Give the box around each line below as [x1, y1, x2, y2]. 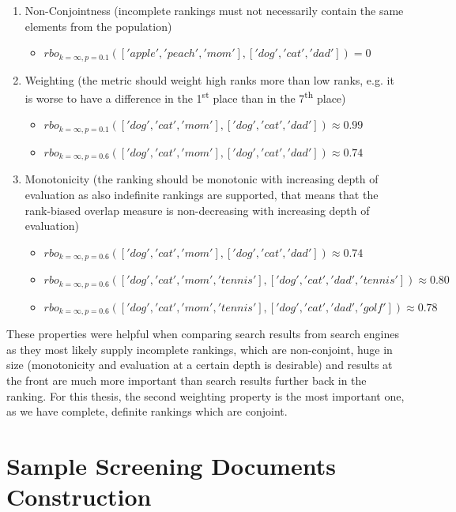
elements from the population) [24, 17, 172, 34]
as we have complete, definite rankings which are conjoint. [6, 403, 288, 420]
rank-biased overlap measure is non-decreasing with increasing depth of [24, 201, 370, 218]
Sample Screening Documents [6, 449, 336, 481]
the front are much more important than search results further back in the [6, 371, 367, 388]
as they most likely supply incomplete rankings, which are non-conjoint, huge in [6, 341, 393, 357]
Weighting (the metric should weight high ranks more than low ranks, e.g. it [24, 71, 394, 88]
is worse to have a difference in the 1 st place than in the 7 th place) [24, 88, 346, 106]
